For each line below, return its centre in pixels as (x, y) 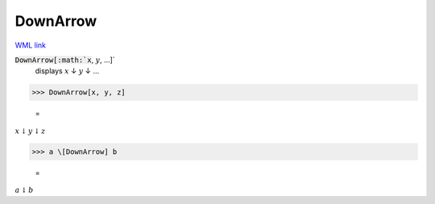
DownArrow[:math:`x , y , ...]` (65, 60)
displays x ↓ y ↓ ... (67, 71)
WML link (31, 45)
